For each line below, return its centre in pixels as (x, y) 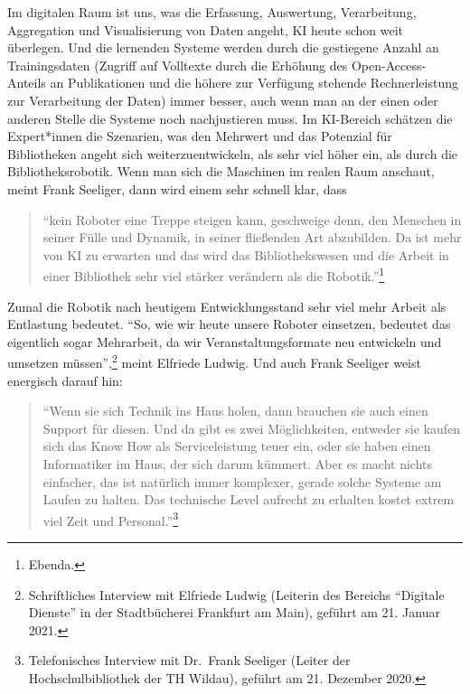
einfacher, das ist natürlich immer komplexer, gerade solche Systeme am (242, 481)
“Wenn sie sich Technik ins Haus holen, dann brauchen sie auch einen (235, 411)
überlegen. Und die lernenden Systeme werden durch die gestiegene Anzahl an (223, 47)
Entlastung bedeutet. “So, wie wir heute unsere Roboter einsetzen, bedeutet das (229, 324)
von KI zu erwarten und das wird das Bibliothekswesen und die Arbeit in (246, 254)
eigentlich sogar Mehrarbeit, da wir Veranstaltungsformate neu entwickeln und (225, 341)
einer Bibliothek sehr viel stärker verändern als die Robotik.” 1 (214, 274)
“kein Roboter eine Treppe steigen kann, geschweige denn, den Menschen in (252, 219)
